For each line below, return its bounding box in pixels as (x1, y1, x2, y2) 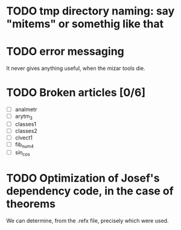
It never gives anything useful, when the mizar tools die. (6, 65, 145, 72)
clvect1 (14, 134, 33, 141)
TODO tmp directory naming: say (6, 4, 175, 18)
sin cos (14, 149, 30, 158)
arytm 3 (14, 113, 33, 121)
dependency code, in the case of (6, 184, 174, 197)
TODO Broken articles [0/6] (6, 86, 146, 100)
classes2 (14, 127, 37, 134)
